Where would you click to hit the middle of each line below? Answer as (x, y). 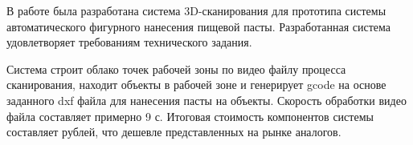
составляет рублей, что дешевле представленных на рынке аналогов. (174, 132)
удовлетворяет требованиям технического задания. (129, 42)
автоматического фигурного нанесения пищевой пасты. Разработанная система (198, 26)
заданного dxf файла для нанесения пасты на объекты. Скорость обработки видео (206, 100)
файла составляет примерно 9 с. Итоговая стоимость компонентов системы (190, 116)
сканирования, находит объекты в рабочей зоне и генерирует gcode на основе (196, 85)
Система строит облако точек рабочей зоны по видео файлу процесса (176, 68)
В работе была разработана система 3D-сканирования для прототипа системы (196, 10)
